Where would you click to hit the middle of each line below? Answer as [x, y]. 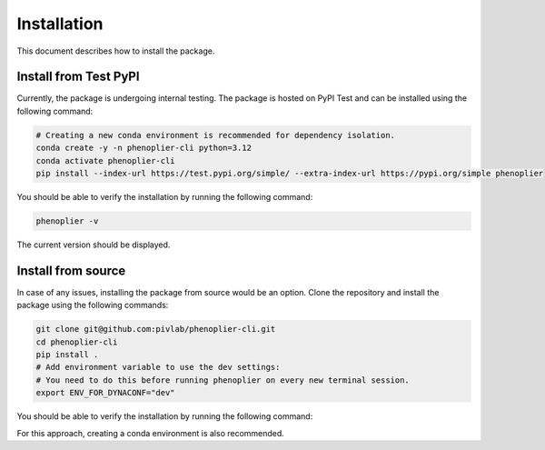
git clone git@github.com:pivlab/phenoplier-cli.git [156, 329]
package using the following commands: [93, 305]
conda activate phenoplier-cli [106, 160]
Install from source [71, 270]
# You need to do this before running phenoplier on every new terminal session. [223, 380]
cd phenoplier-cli [77, 342]
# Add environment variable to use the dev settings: [158, 367]
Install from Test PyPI [78, 77]
